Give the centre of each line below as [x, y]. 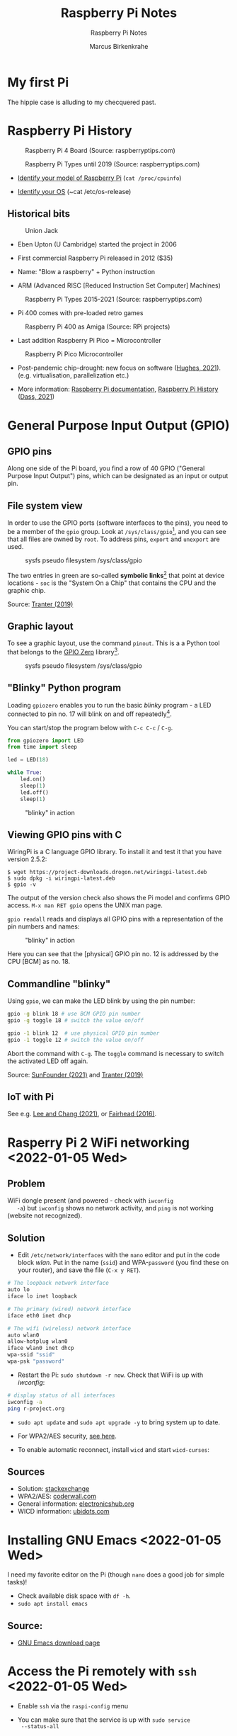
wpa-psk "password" [36, 1361]
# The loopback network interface [58, 1283]
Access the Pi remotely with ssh [102, 1671]
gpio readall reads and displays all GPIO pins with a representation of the [115, 919]
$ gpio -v [22, 885]
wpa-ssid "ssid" [31, 1355]
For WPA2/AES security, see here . [67, 1436]
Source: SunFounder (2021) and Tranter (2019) [75, 1074]
